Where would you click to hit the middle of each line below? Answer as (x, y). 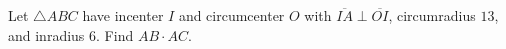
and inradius (46, 34)
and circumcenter (231, 15)
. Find (115, 34)
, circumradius (432, 15)
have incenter (123, 15)
